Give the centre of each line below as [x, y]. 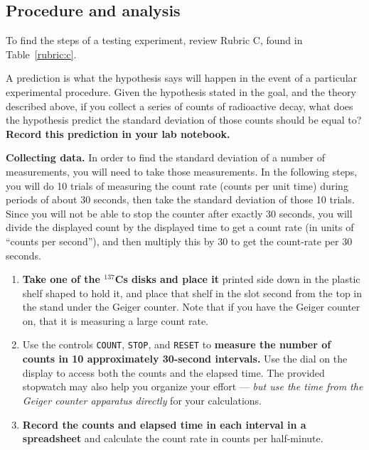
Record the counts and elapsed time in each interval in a [164, 424]
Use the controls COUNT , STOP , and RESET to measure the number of [177, 344]
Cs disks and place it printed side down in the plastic [237, 279]
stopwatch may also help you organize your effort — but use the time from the [193, 386]
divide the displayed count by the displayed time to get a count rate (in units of [180, 227]
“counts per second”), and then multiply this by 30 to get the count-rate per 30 [179, 241]
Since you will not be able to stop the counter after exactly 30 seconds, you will [179, 213]
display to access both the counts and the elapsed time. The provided [173, 372]
